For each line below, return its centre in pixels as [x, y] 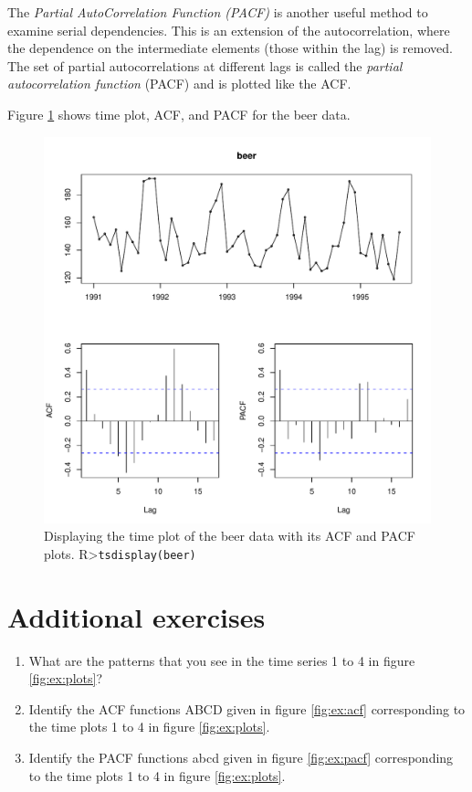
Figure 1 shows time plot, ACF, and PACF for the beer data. [179, 114]
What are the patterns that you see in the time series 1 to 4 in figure [222, 660]
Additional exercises [136, 616]
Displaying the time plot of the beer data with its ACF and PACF [230, 536]
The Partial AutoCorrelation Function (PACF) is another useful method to [218, 12]
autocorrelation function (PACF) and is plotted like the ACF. [179, 84]
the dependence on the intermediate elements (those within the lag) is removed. [230, 48]
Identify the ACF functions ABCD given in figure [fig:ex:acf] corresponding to [247, 708]
